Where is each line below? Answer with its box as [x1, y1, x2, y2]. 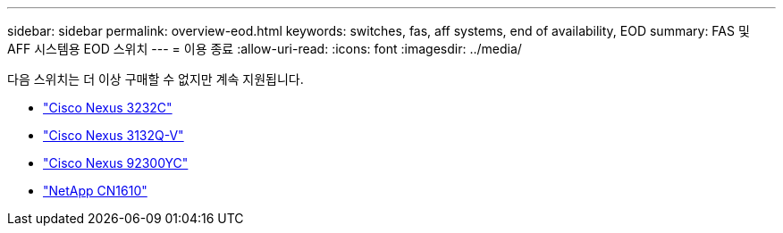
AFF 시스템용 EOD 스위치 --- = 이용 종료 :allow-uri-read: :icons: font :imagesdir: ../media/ [7, 41, 522, 56]
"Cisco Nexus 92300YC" [43, 155, 189, 171]
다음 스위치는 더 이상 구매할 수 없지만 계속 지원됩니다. [7, 71, 304, 87]
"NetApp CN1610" [43, 183, 147, 198]
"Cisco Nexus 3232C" [43, 100, 173, 115]
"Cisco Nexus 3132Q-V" [43, 128, 184, 143]
